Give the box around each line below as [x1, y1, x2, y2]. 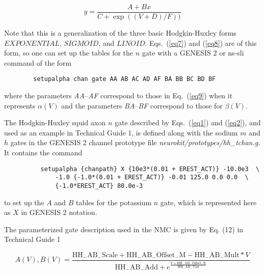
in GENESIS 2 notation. [21, 207, 97, 217]
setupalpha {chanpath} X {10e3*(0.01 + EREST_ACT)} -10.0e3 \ [40, 165, 260, 173]
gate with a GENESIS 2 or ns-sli [142, 47, 244, 58]
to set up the [4, 197, 44, 207]
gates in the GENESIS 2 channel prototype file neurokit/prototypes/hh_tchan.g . [10, 137, 260, 148]
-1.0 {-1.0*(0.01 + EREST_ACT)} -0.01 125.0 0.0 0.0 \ [55, 174, 249, 181]
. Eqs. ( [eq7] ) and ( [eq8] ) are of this [145, 37, 257, 48]
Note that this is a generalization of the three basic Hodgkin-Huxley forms [4, 28, 236, 38]
